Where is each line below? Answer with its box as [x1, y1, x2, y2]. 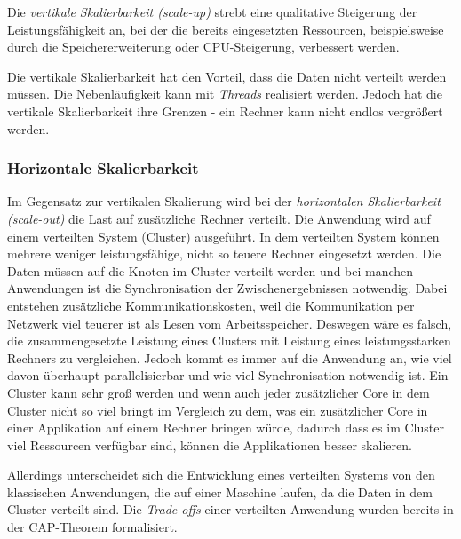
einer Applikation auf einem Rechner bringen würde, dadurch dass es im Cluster [7, 418, 444, 437]
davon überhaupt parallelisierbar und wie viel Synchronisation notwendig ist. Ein [7, 366, 449, 384]
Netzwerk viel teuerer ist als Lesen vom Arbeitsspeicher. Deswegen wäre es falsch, [7, 313, 452, 332]
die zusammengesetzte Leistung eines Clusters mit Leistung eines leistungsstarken [7, 331, 451, 350]
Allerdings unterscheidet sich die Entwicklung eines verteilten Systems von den [7, 465, 435, 484]
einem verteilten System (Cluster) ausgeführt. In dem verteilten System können [7, 226, 440, 245]
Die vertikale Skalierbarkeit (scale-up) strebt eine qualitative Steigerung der [7, 3, 417, 20]
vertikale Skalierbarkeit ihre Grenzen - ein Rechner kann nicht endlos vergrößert [7, 101, 443, 120]
